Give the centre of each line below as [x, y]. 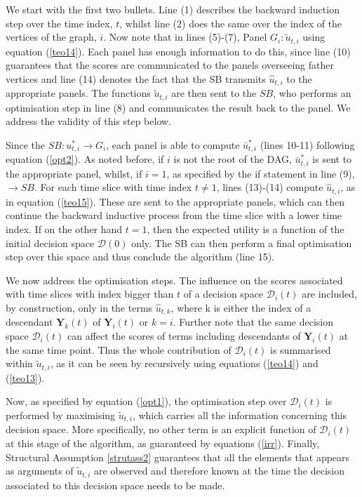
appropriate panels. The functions [78, 93]
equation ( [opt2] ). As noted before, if [85, 159]
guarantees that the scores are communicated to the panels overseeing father [170, 65]
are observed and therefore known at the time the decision [219, 471]
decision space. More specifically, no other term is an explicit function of [161, 429]
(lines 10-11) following [307, 144]
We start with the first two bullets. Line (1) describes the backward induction [173, 9]
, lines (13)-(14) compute [270, 187]
